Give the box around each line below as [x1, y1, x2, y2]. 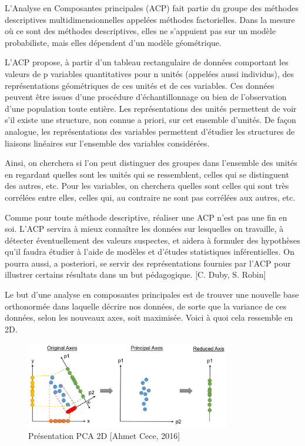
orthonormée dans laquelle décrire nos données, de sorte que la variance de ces [5, 299, 287, 312]
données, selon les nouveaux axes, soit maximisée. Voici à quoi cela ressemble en [5, 311, 293, 324]
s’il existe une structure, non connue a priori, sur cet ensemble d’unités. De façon [5, 114, 296, 126]
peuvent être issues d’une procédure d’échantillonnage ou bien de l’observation [5, 91, 287, 103]
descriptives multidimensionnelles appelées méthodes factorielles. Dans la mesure [5, 13, 295, 25]
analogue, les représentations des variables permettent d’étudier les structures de [5, 125, 295, 137]
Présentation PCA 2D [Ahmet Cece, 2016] [28, 430, 180, 442]
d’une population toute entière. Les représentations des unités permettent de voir [5, 102, 297, 114]
